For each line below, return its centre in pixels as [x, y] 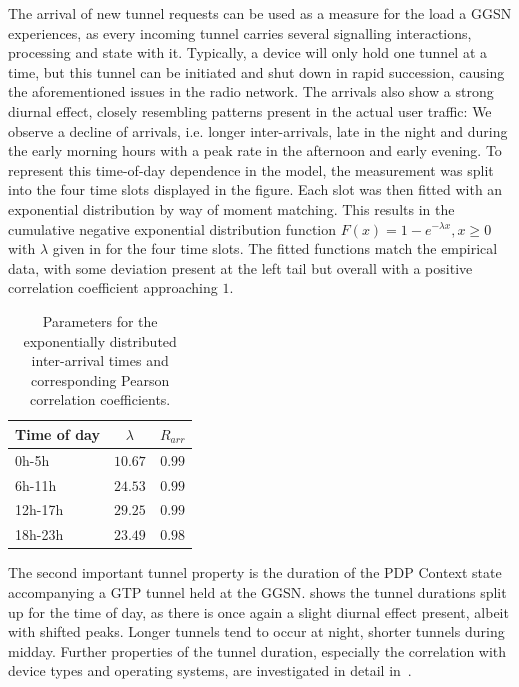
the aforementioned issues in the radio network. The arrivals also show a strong [251, 91]
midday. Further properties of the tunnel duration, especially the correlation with [257, 650]
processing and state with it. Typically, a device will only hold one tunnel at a [248, 52]
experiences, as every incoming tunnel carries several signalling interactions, [240, 32]
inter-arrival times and [100, 360]
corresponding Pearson [100, 379]
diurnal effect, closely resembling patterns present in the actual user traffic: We [250, 110]
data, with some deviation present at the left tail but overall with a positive [240, 267]
